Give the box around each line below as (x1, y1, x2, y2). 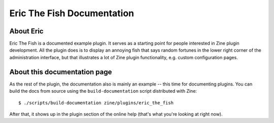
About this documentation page (9, 67, 112, 76)
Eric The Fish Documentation (9, 8, 134, 19)
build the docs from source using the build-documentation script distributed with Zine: (9, 88, 197, 94)
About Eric (9, 27, 44, 35)
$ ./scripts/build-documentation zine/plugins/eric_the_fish (18, 100, 174, 106)
